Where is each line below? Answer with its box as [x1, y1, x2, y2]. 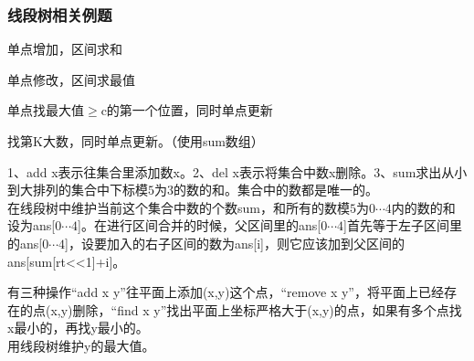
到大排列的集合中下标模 [7, 180, 148, 199]
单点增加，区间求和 [7, 39, 122, 58]
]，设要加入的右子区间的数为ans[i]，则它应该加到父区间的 [65, 233, 405, 252]
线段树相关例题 [7, 3, 112, 26]
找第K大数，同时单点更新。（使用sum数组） [7, 132, 264, 150]
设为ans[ [7, 216, 56, 235]
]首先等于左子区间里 [343, 216, 462, 235]
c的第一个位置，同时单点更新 [100, 101, 273, 120]
